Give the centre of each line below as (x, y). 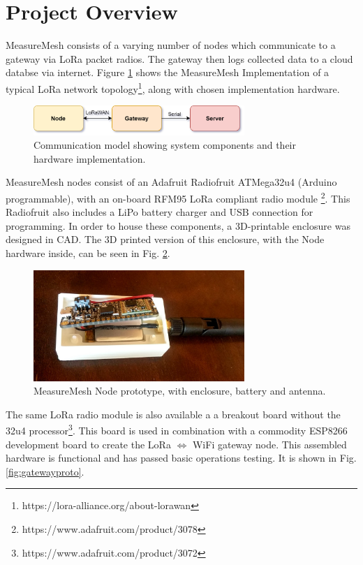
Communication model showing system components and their (165, 145)
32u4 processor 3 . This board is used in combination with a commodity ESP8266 (177, 429)
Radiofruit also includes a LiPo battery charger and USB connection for (160, 212)
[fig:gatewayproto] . (45, 471)
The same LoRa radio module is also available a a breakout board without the (173, 414)
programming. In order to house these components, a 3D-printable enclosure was (178, 225)
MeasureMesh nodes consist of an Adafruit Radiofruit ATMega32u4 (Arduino (171, 182)
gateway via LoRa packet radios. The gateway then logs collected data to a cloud (179, 58)
